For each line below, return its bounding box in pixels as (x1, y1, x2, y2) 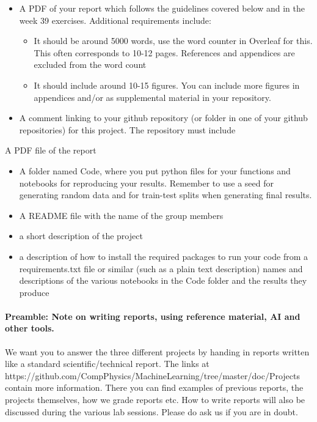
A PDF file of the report (5, 144, 97, 157)
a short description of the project (19, 229, 143, 242)
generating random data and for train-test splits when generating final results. (19, 188, 312, 201)
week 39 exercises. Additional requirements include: (19, 13, 211, 26)
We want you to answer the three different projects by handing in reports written (5, 345, 310, 358)
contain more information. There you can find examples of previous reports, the (5, 381, 304, 394)
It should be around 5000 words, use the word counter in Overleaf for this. (34, 34, 313, 47)
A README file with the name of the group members (19, 209, 224, 221)
